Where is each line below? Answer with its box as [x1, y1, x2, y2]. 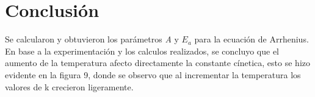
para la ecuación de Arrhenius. [194, 33, 309, 45]
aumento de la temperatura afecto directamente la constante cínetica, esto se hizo [5, 56, 310, 69]
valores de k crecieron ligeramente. [5, 80, 134, 93]
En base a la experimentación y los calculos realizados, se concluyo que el [5, 44, 279, 57]
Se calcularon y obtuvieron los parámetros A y [5, 33, 179, 45]
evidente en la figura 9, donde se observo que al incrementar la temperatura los [5, 68, 301, 81]
